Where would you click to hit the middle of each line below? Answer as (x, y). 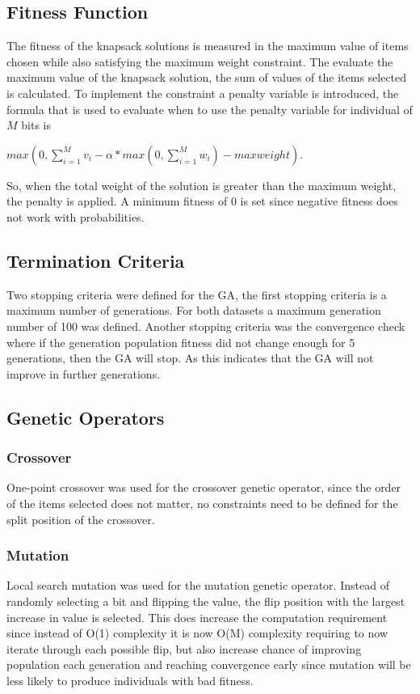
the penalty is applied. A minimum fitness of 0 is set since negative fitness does (202, 201)
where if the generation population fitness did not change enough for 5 (181, 342)
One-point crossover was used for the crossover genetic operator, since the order (204, 487)
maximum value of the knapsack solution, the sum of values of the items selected (207, 77)
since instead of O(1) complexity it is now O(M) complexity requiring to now (197, 633)
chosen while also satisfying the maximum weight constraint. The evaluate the (200, 61)
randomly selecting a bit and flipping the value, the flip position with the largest (206, 601)
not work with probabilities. (76, 216)
